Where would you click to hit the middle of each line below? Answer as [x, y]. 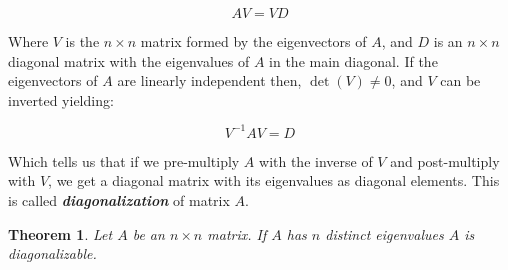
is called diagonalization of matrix [119, 200]
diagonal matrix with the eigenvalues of [129, 60]
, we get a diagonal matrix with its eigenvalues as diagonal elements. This [274, 180]
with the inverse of [316, 160]
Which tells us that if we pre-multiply [124, 160]
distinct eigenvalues [384, 233]
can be [460, 80]
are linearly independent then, [209, 80]
